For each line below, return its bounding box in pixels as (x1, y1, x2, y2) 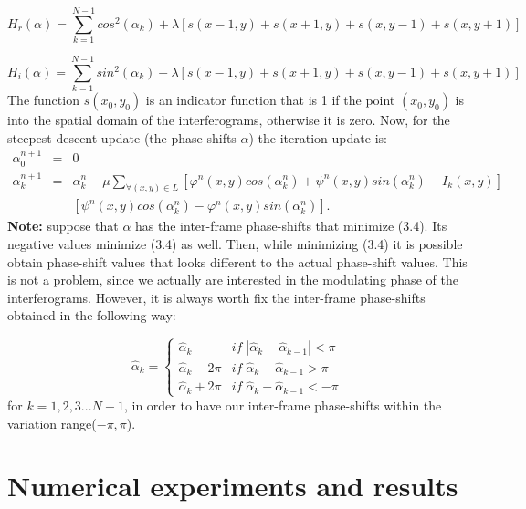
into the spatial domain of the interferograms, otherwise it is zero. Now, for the (7, 110, 450, 130)
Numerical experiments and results (7, 467, 458, 504)
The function (7, 90, 79, 109)
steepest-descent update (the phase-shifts (7, 128, 237, 147)
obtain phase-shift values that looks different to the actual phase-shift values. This (7, 252, 468, 271)
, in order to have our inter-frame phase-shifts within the (123, 395, 442, 414)
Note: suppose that (7, 216, 119, 235)
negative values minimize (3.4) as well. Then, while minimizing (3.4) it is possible (7, 234, 463, 254)
